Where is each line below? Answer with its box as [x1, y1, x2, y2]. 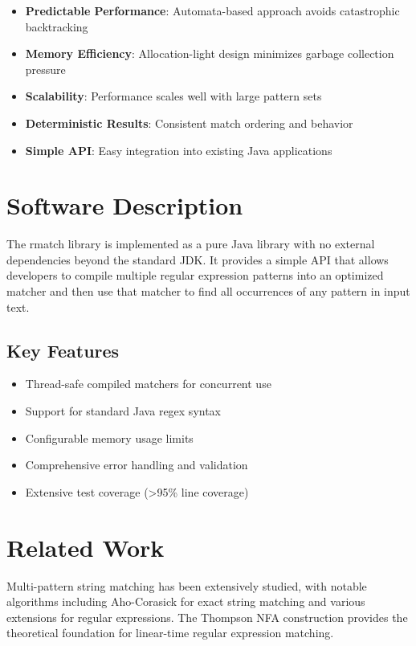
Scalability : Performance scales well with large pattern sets [25, 88, 322, 104]
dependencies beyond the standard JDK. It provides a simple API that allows [6, 251, 389, 268]
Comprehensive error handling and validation [25, 456, 248, 473]
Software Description [6, 189, 243, 222]
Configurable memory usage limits [25, 429, 194, 446]
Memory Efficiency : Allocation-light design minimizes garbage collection [25, 45, 394, 62]
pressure [25, 60, 66, 77]
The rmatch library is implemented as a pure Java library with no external [6, 235, 375, 252]
